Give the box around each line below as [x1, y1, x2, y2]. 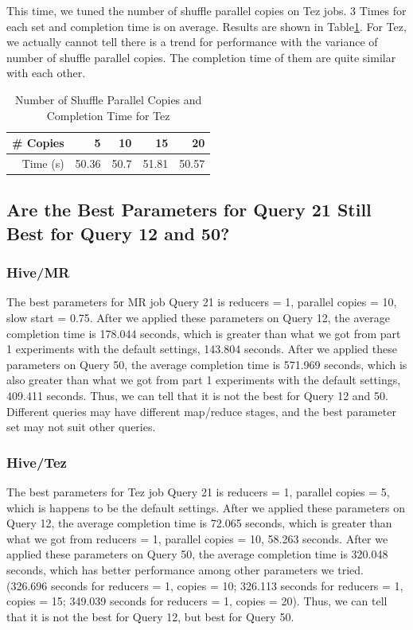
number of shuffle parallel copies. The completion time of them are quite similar [6, 49, 396, 65]
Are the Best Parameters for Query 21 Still [6, 197, 372, 222]
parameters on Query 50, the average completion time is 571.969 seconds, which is [6, 356, 407, 372]
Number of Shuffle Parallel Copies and [14, 91, 202, 107]
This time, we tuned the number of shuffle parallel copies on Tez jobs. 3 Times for [6, 2, 407, 18]
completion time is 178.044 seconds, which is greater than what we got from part [6, 325, 401, 341]
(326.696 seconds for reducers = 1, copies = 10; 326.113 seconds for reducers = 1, [6, 577, 403, 593]
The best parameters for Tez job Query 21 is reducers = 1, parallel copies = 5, [6, 484, 390, 500]
